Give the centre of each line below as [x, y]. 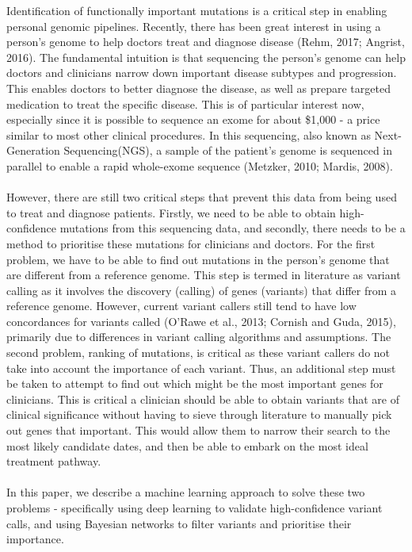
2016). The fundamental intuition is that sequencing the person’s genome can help [206, 57]
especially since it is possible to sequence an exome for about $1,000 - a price [193, 119]
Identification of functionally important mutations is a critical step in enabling [197, 10]
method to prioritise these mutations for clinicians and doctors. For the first [191, 243]
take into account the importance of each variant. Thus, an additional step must [201, 368]
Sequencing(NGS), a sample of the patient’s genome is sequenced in [228, 150]
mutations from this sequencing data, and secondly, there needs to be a [233, 228]
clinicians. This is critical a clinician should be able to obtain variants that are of [203, 399]
